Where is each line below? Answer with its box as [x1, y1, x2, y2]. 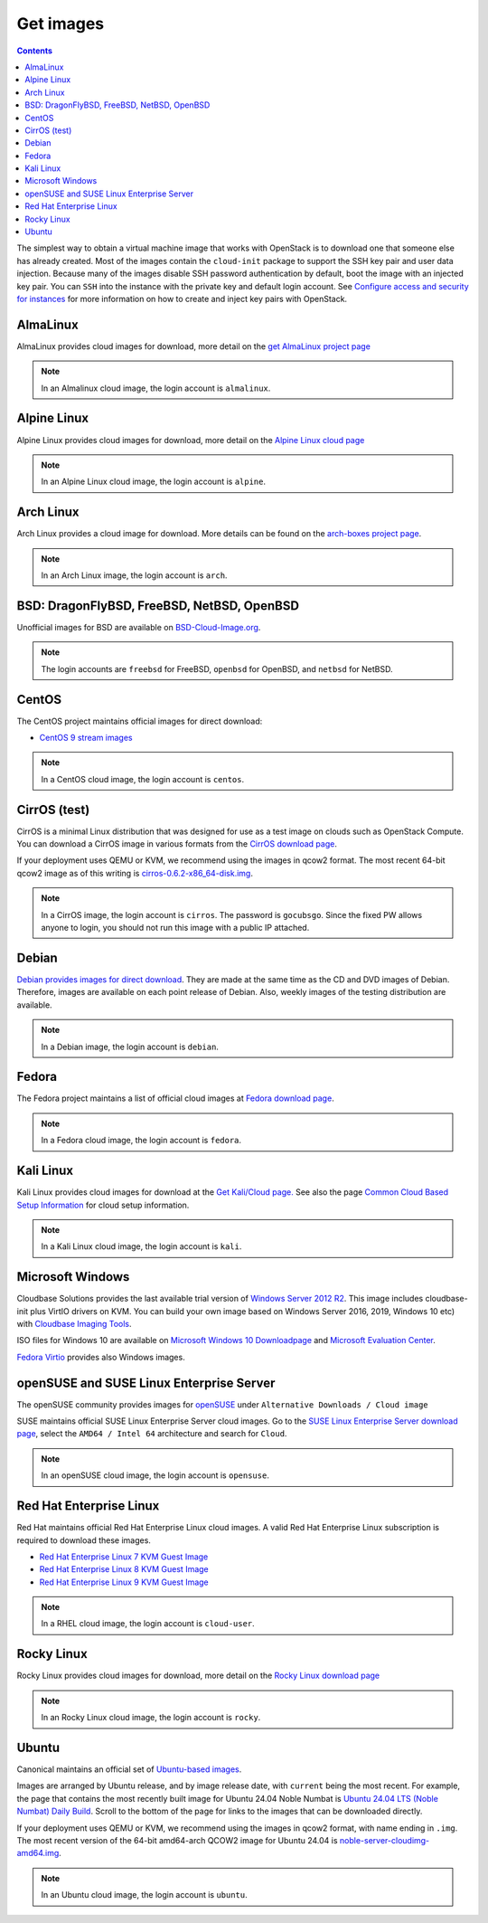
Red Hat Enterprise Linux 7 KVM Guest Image [39, 1551, 209, 1562]
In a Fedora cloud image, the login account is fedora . [41, 1135, 242, 1146]
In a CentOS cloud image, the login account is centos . [41, 773, 245, 784]
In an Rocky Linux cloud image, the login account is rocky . [41, 1712, 261, 1723]
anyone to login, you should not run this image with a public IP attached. [41, 923, 310, 933]
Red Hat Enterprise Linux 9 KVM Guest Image [39, 1577, 210, 1587]
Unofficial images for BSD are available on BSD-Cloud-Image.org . [16, 621, 261, 632]
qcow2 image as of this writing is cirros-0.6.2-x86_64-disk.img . [16, 867, 253, 878]
